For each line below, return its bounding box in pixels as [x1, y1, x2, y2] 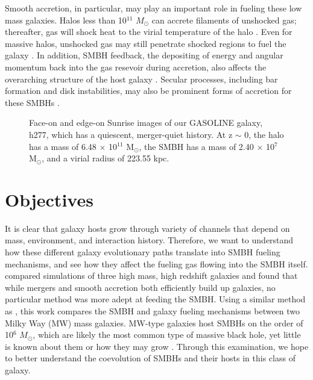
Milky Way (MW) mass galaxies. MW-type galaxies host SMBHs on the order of [5, 316, 303, 329]
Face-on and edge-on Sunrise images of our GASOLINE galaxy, [29, 116, 263, 129]
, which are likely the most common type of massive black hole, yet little [33, 328, 301, 341]
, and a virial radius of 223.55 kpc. [42, 152, 169, 164]
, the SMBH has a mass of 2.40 [139, 140, 254, 152]
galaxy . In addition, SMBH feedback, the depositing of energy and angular [5, 49, 283, 61]
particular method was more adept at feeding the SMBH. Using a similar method [5, 293, 306, 305]
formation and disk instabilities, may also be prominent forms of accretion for [5, 84, 292, 97]
